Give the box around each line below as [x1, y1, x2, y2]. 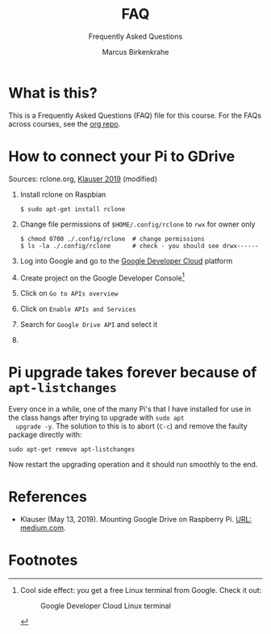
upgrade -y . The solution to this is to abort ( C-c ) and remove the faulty [15, 421, 248, 431]
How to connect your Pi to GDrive [8, 147, 236, 165]
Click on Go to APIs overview [19, 288, 119, 298]
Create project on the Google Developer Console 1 [19, 271, 186, 283]
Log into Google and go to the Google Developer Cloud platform [19, 255, 233, 266]
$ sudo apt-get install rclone [19, 205, 126, 213]
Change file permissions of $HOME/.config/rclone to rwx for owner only [19, 219, 256, 229]
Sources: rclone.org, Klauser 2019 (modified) [8, 174, 158, 184]
